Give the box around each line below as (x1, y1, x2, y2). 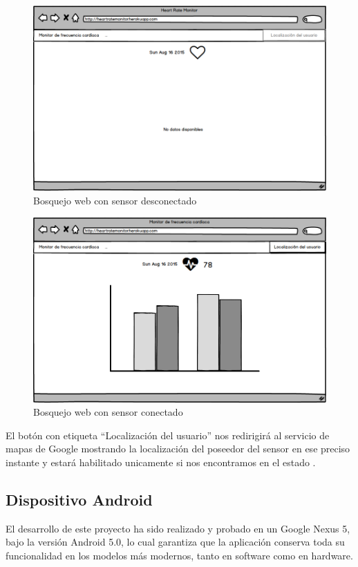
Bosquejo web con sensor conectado (33, 405, 183, 419)
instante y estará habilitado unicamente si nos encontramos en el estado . (6, 454, 316, 469)
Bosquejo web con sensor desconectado (33, 193, 197, 207)
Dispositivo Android (6, 488, 153, 510)
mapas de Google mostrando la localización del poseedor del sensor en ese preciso (6, 441, 350, 456)
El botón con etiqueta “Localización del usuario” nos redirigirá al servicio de (6, 427, 330, 442)
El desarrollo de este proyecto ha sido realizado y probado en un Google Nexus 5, (6, 521, 350, 535)
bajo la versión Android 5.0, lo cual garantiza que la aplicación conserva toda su (6, 535, 345, 549)
